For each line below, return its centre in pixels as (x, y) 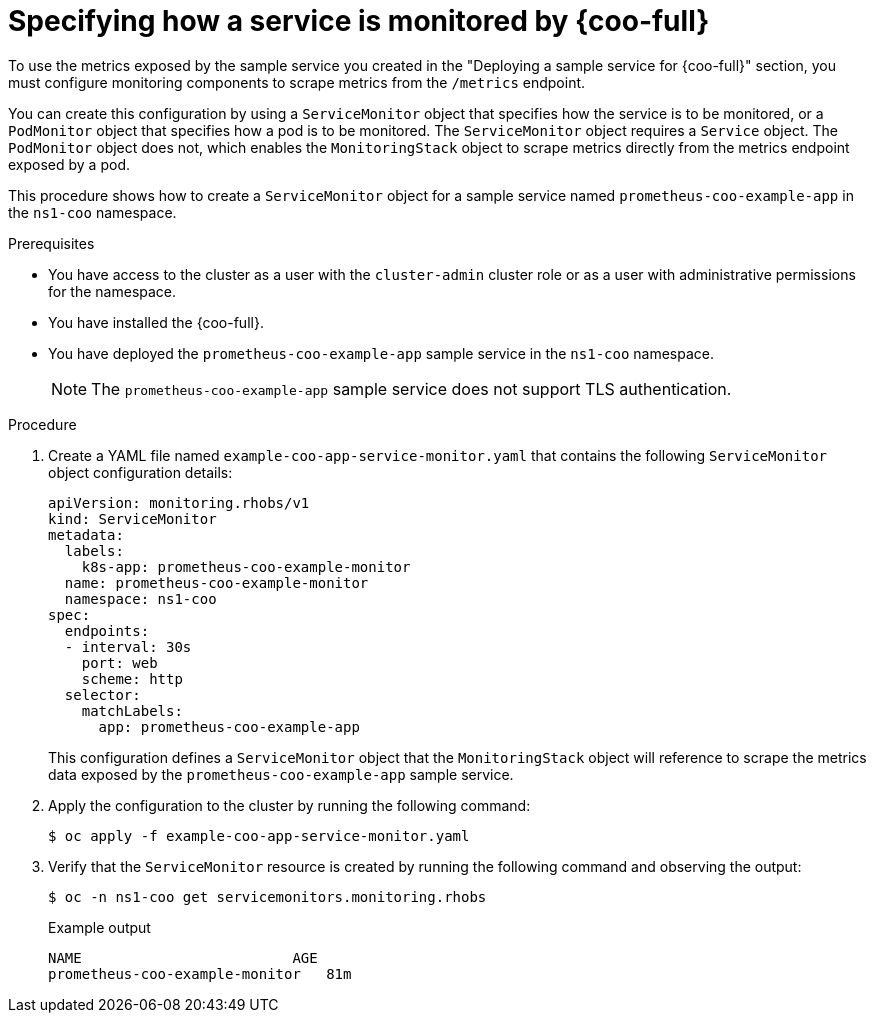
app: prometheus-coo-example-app (229, 726)
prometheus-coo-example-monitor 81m (200, 973)
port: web (119, 662)
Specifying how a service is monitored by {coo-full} (359, 21)
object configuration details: (140, 472)
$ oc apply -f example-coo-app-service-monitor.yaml (259, 835)
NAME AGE (183, 957)
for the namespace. (112, 291)
